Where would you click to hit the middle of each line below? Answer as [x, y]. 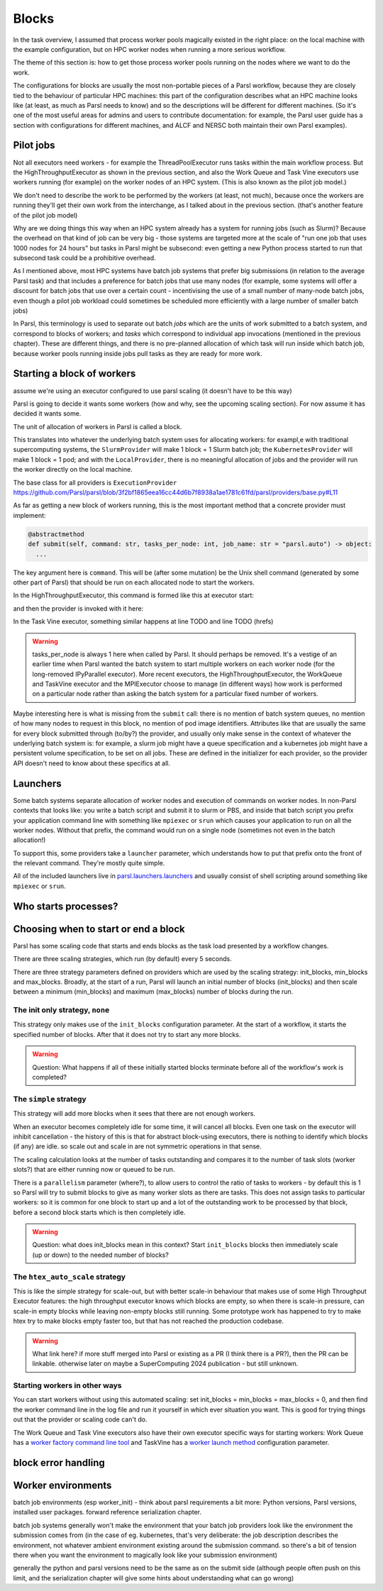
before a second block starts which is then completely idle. [99, 1212]
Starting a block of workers [74, 373]
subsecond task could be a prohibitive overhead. [84, 258]
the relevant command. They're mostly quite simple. [89, 863]
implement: [29, 515]
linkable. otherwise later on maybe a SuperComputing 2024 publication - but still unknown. [165, 1364]
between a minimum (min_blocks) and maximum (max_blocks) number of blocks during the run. [153, 992]
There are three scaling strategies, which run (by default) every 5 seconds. [122, 959]
